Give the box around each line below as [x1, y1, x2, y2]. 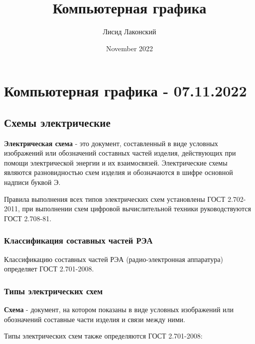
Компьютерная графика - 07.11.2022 [4, 81, 247, 101]
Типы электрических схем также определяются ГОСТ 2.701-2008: [4, 331, 203, 341]
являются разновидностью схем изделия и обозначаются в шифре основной [4, 167, 233, 177]
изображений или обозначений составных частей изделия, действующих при [4, 148, 236, 158]
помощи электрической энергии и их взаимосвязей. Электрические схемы [4, 157, 228, 168]
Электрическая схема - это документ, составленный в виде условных [4, 138, 218, 148]
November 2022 [106, 43, 153, 53]
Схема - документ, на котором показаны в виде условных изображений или [4, 304, 234, 315]
